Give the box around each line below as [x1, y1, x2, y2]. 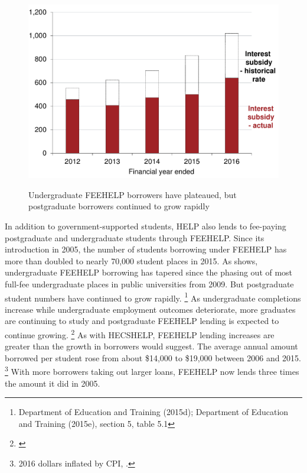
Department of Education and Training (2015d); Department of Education [18, 406, 289, 418]
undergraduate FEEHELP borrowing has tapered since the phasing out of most [5, 266, 293, 278]
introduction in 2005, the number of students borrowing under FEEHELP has [5, 243, 287, 255]
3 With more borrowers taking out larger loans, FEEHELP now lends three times [5, 364, 299, 378]
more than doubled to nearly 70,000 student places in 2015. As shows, [5, 254, 258, 267]
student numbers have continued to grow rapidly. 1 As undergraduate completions [5, 290, 301, 304]
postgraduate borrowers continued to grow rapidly [28, 200, 210, 212]
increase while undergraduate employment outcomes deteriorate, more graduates [5, 303, 296, 315]
